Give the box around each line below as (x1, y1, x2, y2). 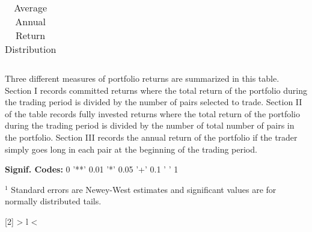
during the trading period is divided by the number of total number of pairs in (5, 119, 295, 132)
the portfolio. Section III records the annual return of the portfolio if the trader (5, 130, 298, 143)
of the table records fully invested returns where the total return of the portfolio (5, 107, 300, 120)
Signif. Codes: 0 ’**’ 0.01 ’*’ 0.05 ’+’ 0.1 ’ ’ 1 (5, 163, 179, 176)
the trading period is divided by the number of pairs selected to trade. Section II (5, 96, 302, 108)
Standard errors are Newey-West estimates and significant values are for (11, 183, 277, 195)
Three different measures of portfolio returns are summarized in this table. (5, 72, 280, 84)
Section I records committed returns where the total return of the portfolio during (5, 84, 307, 96)
